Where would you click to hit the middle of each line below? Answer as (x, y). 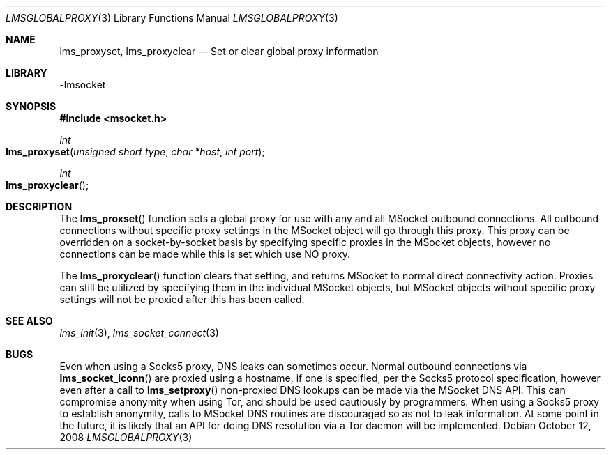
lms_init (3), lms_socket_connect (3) (139, 333)
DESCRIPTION (39, 207)
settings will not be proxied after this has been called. (182, 299)
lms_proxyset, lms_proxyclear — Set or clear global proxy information (219, 51)
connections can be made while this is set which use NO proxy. (205, 254)
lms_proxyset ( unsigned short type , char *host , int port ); (135, 152)
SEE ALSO (29, 321)
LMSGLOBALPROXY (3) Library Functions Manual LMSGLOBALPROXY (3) (172, 18)
